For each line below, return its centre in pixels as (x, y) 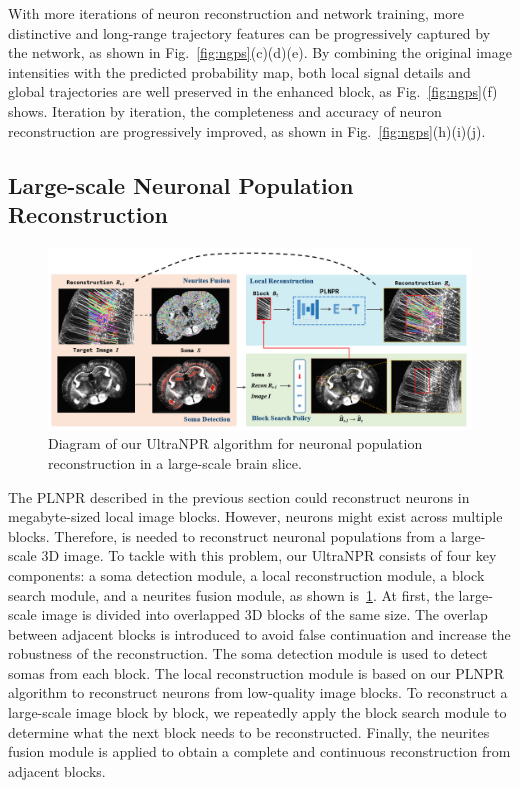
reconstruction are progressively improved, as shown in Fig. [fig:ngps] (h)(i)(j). (247, 130)
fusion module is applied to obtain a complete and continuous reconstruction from (259, 751)
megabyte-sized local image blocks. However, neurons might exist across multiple (255, 516)
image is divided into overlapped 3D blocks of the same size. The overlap (264, 614)
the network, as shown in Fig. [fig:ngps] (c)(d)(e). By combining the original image (260, 52)
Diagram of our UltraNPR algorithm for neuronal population (235, 443)
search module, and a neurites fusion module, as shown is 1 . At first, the (231, 594)
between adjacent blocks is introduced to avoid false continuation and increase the (259, 633)
